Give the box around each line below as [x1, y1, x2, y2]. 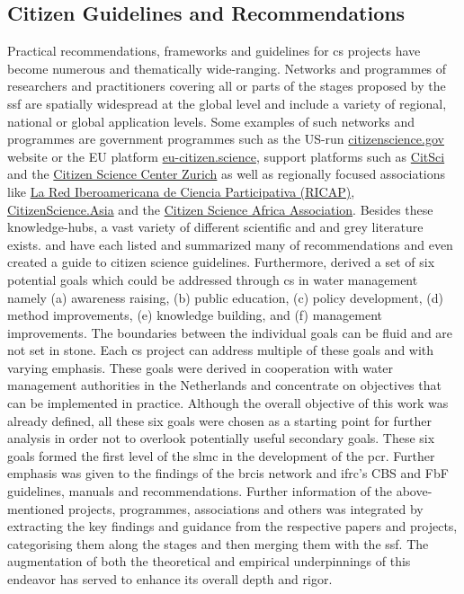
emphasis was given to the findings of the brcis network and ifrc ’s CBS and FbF [7, 464, 449, 483]
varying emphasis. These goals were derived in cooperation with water [7, 358, 394, 377]
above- [396, 482, 433, 501]
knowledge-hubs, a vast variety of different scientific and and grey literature [7, 217, 424, 236]
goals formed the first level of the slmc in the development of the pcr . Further [7, 446, 435, 465]
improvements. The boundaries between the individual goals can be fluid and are [7, 323, 453, 341]
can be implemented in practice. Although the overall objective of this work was [7, 394, 449, 412]
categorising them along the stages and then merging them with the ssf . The [7, 534, 429, 553]
